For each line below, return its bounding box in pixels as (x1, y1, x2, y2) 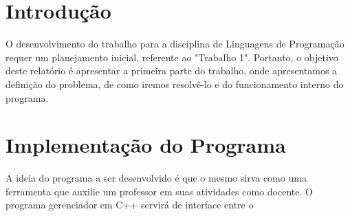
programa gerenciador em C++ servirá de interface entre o (6, 197, 254, 212)
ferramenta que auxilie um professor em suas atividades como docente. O (6, 184, 313, 198)
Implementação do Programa (6, 131, 286, 159)
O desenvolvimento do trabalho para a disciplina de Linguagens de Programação (6, 36, 344, 51)
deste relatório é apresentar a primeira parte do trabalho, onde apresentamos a (6, 63, 338, 78)
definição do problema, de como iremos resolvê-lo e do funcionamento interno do (6, 76, 344, 91)
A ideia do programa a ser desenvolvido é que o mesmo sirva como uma (6, 171, 307, 185)
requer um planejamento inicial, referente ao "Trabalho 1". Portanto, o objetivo (6, 50, 338, 64)
